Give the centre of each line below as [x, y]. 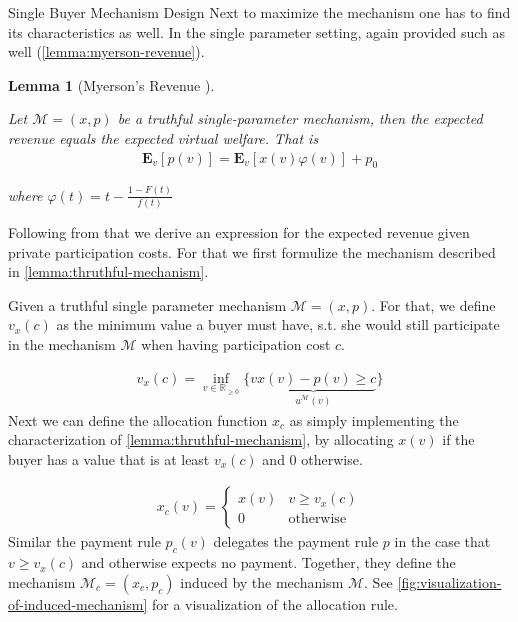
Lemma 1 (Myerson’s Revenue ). [111, 84]
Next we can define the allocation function [138, 419]
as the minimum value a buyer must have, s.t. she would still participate [278, 324]
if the [458, 439]
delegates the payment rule [296, 541]
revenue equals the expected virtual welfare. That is [163, 137]
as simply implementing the [374, 419]
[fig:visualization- [449, 581]
